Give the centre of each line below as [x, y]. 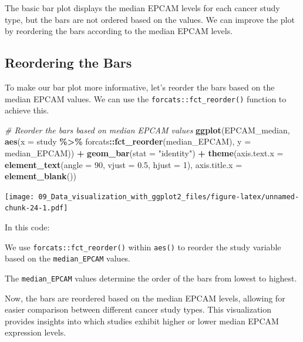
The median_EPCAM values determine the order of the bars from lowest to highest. [151, 278]
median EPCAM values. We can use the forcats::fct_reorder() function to [146, 98]
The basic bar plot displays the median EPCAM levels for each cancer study [142, 8]
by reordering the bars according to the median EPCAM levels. [119, 31]
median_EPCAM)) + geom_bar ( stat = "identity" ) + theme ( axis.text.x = [144, 153]
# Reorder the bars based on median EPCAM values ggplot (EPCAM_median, [147, 130]
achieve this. [27, 110]
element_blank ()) [41, 176]
